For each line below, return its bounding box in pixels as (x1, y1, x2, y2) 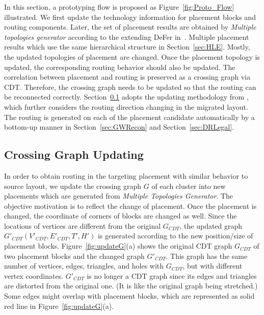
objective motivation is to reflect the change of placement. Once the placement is (4, 200, 257, 211)
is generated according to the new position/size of (97, 230, 253, 241)
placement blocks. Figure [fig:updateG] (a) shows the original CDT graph (4, 240, 232, 251)
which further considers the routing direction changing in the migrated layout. (4, 101, 248, 112)
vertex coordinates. (4, 270, 64, 281)
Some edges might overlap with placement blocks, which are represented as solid (4, 290, 255, 301)
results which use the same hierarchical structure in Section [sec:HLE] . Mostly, (4, 41, 250, 52)
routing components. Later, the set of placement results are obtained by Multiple (4, 21, 256, 32)
